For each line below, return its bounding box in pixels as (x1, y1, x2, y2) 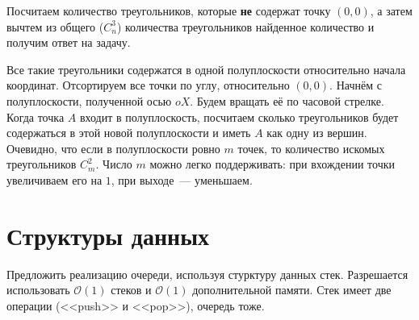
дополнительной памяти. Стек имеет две (192, 281, 392, 298)
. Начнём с (329, 77, 382, 94)
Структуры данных (6, 218, 210, 251)
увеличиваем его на (6, 171, 103, 188)
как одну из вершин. (266, 124, 367, 141)
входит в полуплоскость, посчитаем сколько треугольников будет (79, 108, 399, 125)
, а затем (370, 2, 413, 19)
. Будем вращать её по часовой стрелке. (190, 92, 384, 109)
